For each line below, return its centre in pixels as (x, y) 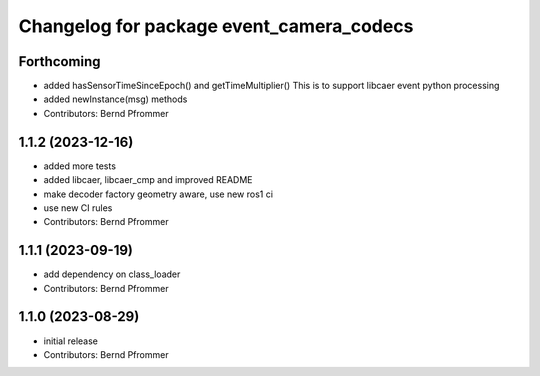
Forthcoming (59, 61)
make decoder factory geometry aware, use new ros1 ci (158, 194)
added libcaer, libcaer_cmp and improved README (148, 180)
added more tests (80, 166)
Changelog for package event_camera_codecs (216, 26)
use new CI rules (78, 207)
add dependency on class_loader (112, 274)
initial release (71, 341)
